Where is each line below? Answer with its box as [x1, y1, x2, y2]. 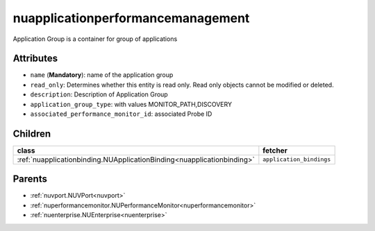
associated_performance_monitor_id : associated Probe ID [30, 110, 212, 118]
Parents [12, 173, 48, 185]
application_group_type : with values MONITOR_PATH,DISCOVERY [30, 100, 233, 108]
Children [12, 128, 51, 139]
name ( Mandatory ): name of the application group [30, 71, 174, 79]
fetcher [262, 146, 287, 155]
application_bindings [262, 156, 331, 163]
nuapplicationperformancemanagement [12, 10, 250, 26]
